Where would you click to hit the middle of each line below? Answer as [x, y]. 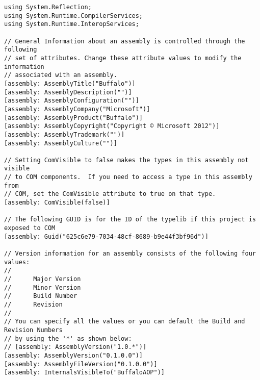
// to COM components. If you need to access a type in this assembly [128, 177]
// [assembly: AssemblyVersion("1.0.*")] [75, 347]
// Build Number [41, 296]
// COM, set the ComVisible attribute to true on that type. [110, 194]
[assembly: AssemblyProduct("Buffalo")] [74, 118]
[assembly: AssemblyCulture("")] [61, 143]
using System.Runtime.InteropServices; [72, 24]
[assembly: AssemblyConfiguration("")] [72, 101]
